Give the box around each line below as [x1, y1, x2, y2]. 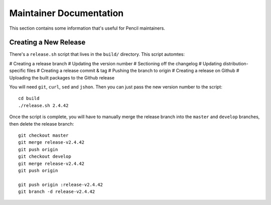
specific [9, 68, 26, 74]
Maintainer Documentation [9, 8, 124, 19]
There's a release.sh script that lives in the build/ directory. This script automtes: [9, 51, 185, 57]
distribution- [222, 60, 248, 66]
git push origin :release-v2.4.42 [18, 181, 103, 187]
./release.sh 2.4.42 [18, 102, 69, 108]
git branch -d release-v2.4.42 [18, 189, 95, 194]
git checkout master [18, 132, 69, 138]
